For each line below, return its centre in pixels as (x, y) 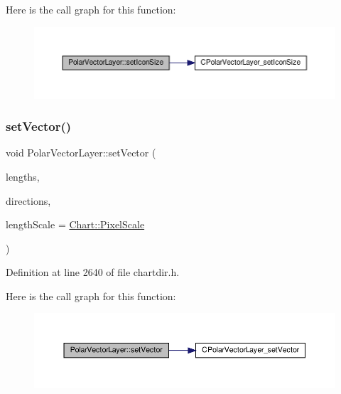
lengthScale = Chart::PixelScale (75, 224)
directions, (28, 200)
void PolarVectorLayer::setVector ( (81, 153)
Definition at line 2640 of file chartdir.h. (93, 272)
